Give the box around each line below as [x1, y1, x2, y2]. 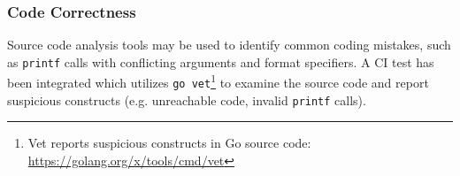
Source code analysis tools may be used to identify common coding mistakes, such [7, 35, 451, 54]
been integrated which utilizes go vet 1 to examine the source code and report [7, 71, 429, 92]
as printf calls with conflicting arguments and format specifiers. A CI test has [7, 52, 434, 71]
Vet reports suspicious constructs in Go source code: [27, 134, 311, 152]
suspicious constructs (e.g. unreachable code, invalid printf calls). [7, 90, 366, 109]
